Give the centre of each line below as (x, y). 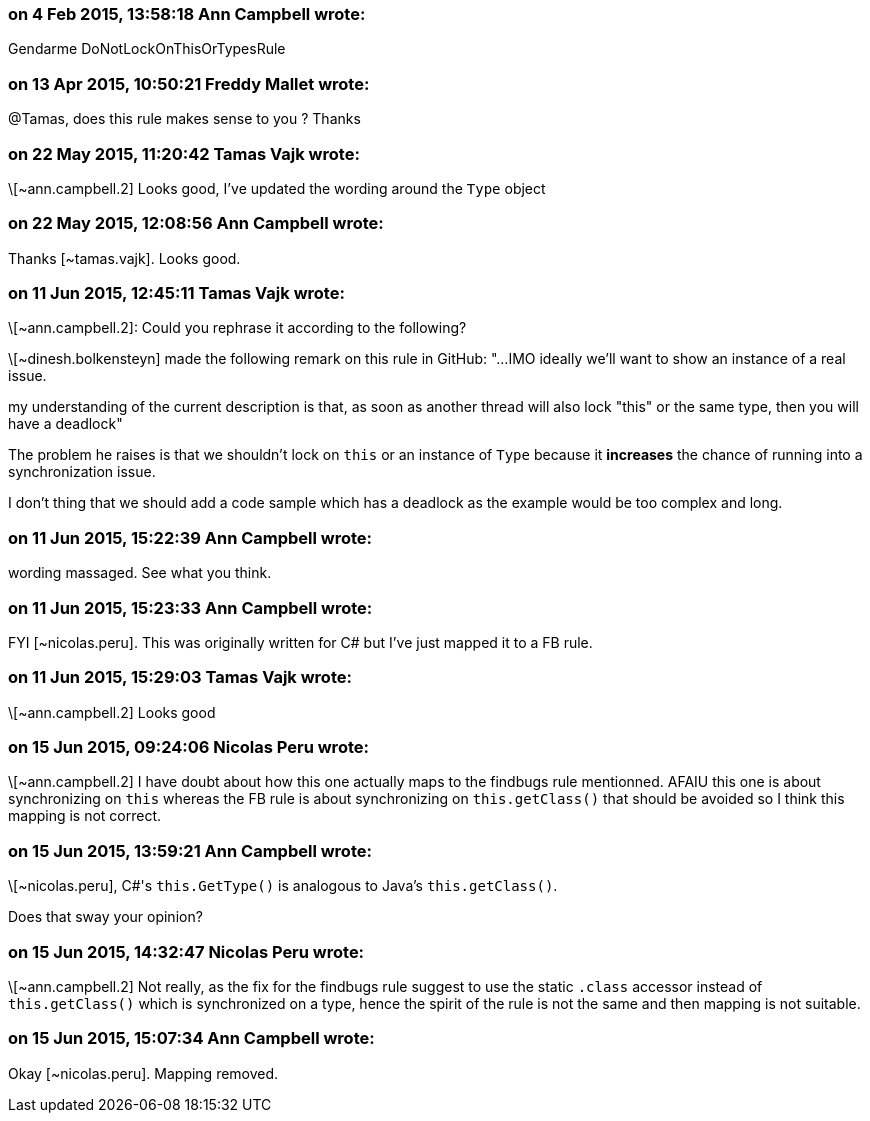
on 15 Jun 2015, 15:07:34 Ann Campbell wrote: (191, 1038)
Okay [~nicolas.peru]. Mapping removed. (143, 1073)
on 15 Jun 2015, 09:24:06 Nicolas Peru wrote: (188, 747)
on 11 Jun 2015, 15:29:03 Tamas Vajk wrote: (180, 677)
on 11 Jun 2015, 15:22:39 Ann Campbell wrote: (190, 537)
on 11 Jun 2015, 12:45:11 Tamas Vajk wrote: (176, 293)
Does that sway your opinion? (105, 917)
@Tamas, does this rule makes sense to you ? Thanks (184, 119)
